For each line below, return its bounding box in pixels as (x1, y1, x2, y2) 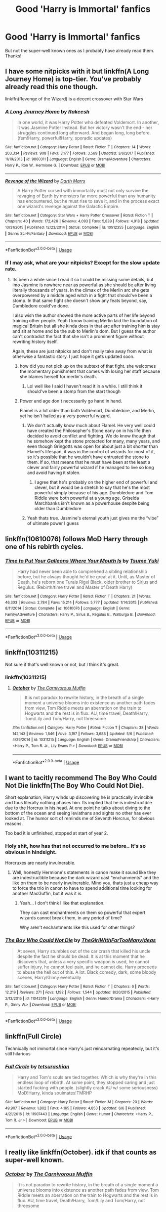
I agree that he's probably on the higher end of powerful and (34, 479, 158, 485)
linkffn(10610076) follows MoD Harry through (5, 535, 148, 543)
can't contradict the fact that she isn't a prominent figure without (12, 334, 144, 340)
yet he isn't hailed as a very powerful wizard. (19, 413, 111, 419)
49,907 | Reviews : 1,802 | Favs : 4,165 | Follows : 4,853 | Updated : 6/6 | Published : (5, 1106, 146, 1111)
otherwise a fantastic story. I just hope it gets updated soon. (12, 353, 135, 359)
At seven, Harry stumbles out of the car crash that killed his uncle (17, 948, 151, 954)
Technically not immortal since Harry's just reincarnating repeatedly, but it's (5, 1045, 160, 1051)
